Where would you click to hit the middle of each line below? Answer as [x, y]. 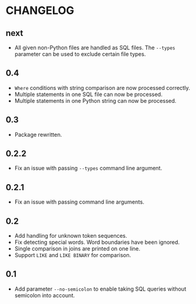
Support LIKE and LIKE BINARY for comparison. [73, 255]
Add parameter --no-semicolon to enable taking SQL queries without [100, 289]
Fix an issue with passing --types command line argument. [88, 168]
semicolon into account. [45, 295]
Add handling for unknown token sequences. [71, 236]
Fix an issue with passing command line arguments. [79, 202]
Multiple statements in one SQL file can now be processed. [88, 94]
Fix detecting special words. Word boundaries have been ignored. [97, 242]
